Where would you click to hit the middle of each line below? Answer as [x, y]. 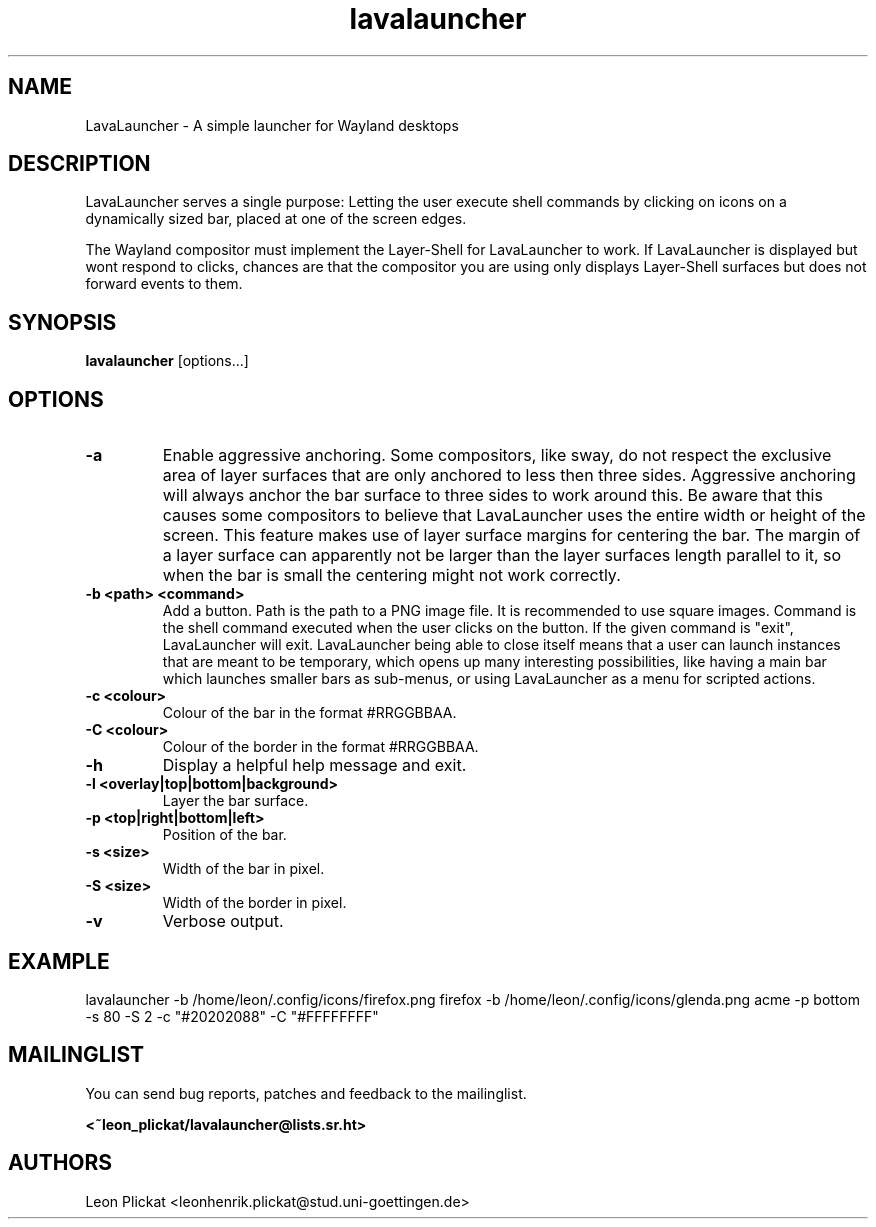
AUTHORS [60, 1163]
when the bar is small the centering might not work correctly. [391, 575]
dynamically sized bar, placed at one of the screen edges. [276, 219]
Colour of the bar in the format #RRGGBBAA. [309, 713]
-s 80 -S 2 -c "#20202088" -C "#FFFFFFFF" [232, 1016]
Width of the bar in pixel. [243, 869]
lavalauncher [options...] [167, 361]
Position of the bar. [224, 835]
